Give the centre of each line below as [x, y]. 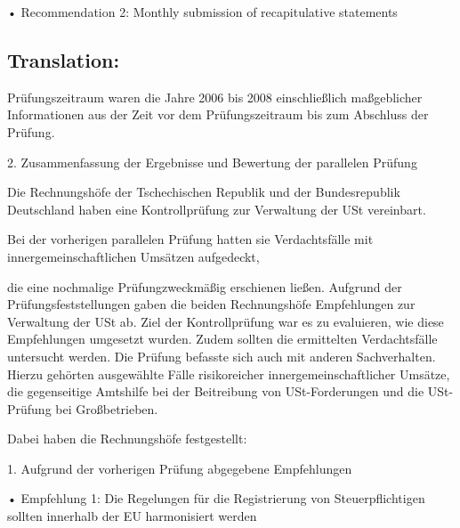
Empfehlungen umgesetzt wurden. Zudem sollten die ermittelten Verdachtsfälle [222, 339]
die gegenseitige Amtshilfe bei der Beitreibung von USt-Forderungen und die [216, 391]
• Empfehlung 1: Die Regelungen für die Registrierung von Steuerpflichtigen [216, 498]
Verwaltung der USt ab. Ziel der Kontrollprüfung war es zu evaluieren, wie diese [226, 321]
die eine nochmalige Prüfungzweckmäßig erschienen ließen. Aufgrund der [205, 286]
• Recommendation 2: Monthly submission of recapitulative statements [202, 12]
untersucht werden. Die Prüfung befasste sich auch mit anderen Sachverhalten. [222, 356]
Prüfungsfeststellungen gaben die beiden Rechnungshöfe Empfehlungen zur [211, 304]
